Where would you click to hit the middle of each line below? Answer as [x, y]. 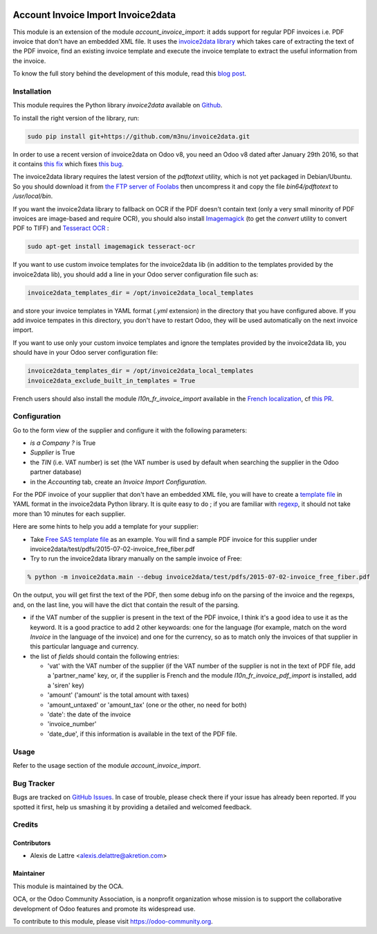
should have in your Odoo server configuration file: [85, 353]
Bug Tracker [34, 783]
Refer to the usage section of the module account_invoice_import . [107, 765]
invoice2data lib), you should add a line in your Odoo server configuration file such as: [136, 274]
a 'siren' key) [66, 685]
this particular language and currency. [84, 646]
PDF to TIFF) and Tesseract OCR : [61, 228]
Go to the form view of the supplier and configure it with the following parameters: [130, 430]
